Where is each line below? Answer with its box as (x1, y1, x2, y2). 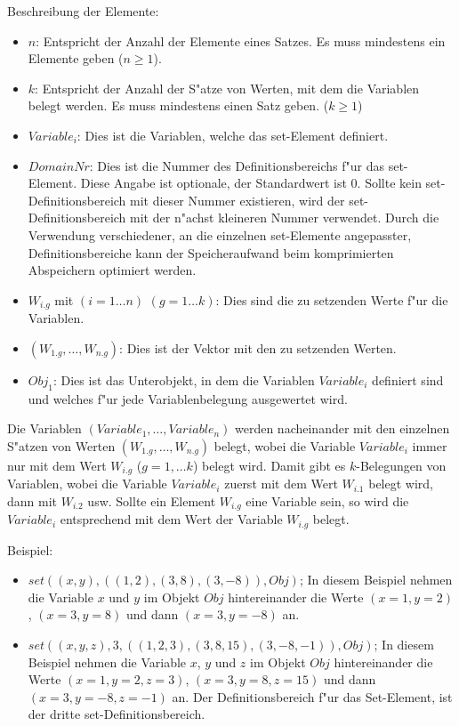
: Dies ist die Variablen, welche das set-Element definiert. (76, 125, 389, 144)
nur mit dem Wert (7, 456, 107, 474)
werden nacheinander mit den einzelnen (234, 419, 450, 438)
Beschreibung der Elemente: (7, 2, 159, 20)
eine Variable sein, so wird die (246, 491, 409, 510)
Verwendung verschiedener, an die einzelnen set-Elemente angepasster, (28, 225, 412, 244)
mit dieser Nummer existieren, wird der (130, 190, 345, 209)
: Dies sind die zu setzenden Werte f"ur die (215, 290, 448, 309)
